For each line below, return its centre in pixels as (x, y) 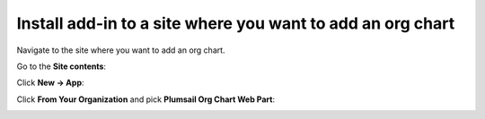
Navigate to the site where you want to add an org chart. (121, 50)
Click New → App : (50, 83)
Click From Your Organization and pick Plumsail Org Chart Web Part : (146, 99)
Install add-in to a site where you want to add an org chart (236, 23)
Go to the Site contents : (62, 66)
